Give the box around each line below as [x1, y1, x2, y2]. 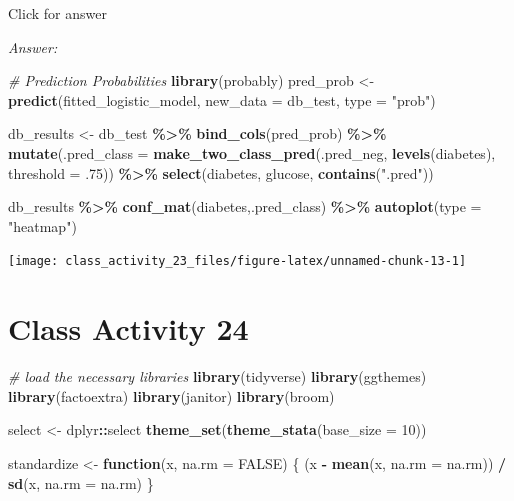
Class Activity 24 [8, 308, 249, 349]
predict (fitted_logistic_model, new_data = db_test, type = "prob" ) [8, 89, 436, 110]
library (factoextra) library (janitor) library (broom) [8, 385, 335, 406]
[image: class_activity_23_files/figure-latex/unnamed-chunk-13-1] [8, 254, 467, 269]
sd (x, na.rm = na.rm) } [8, 472, 154, 493]
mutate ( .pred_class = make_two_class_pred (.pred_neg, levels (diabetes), [8, 142, 496, 163]
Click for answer [8, 3, 107, 23]
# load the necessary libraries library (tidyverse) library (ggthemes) [8, 366, 427, 387]
